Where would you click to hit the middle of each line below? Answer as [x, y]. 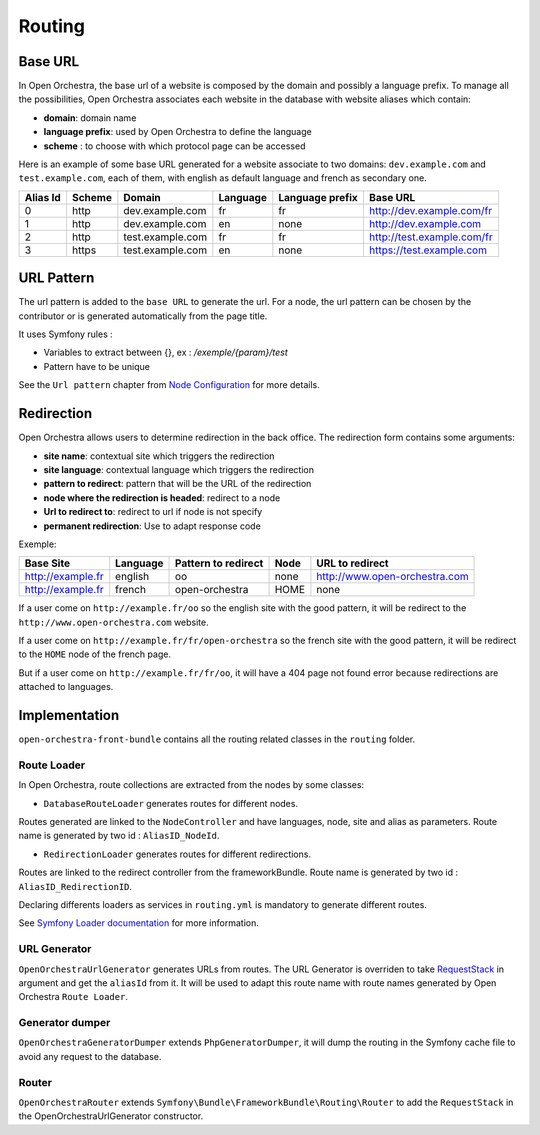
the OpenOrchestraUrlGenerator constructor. [111, 1116]
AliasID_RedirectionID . [75, 886]
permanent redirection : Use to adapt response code [152, 526]
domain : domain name [90, 117]
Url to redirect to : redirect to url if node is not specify [153, 512]
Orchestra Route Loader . [73, 997]
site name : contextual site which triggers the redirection [159, 456]
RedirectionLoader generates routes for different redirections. [177, 854]
